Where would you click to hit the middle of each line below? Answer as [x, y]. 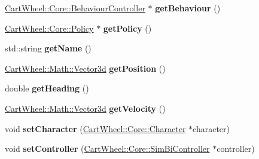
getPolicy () [127, 28]
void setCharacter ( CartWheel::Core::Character [95, 128]
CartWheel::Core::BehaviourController [75, 8]
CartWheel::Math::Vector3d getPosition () [85, 68]
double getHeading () [47, 88]
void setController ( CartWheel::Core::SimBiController [107, 149]
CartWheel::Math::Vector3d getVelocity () [85, 108]
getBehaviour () [188, 8]
